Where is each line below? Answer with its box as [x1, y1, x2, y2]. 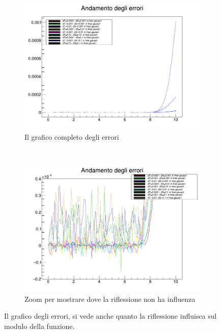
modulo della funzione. [4, 320, 75, 331]
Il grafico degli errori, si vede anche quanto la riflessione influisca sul [4, 311, 217, 321]
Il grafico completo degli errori [24, 131, 119, 142]
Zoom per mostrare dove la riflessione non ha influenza [24, 293, 196, 304]
